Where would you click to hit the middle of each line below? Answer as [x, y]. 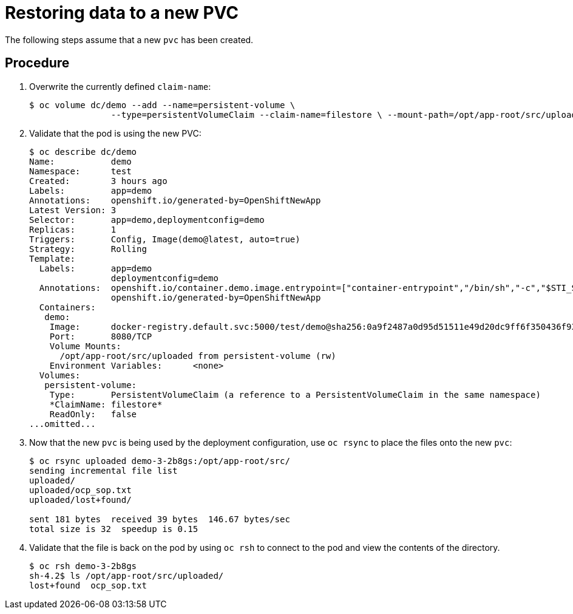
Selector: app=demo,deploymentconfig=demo [147, 220]
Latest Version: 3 [73, 210]
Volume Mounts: [85, 346]
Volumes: [60, 375]
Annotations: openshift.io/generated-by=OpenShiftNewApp [175, 200]
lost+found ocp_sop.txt [88, 585]
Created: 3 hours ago [98, 181]
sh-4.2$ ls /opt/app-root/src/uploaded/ [127, 575]
